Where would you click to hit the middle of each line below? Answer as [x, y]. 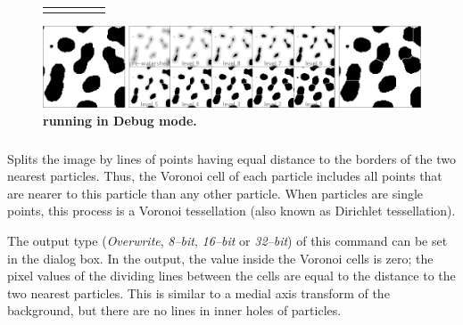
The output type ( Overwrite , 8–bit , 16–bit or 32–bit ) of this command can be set [227, 240]
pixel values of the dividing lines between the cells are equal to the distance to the [231, 276]
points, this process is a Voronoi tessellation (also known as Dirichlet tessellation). [231, 211]
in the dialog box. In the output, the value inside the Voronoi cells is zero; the [220, 258]
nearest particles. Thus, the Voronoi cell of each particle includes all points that [225, 176]
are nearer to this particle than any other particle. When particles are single [215, 193]
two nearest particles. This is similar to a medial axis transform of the [198, 292]
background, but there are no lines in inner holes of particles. [174, 310]
